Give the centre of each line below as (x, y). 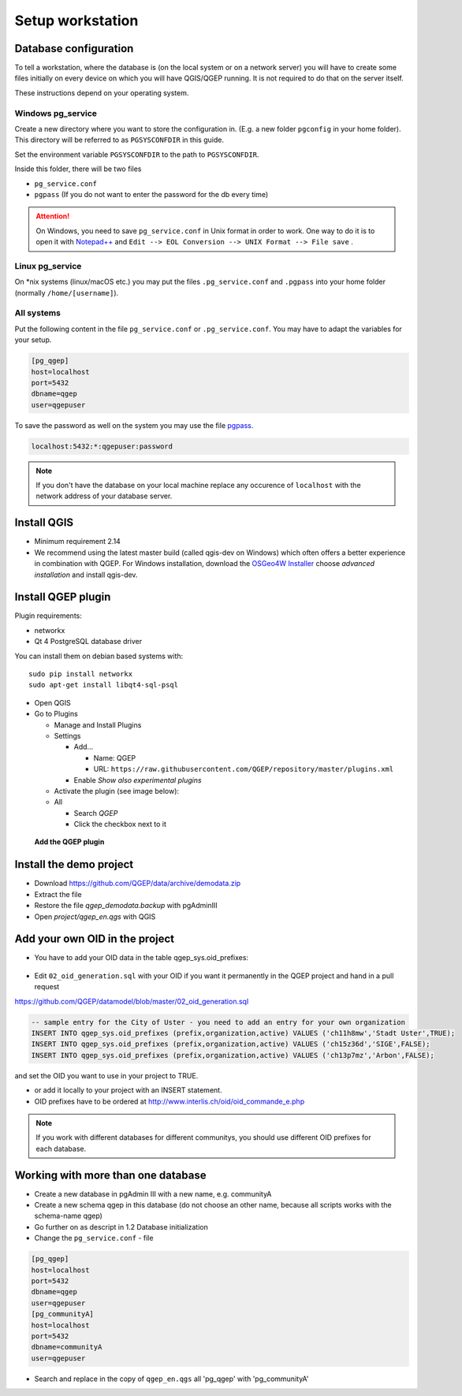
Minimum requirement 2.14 (78, 542)
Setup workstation (76, 20)
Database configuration (74, 48)
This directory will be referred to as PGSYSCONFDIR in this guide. (119, 140)
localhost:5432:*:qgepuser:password (102, 446)
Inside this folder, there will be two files (78, 169)
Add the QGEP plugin (69, 842)
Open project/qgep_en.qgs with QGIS (95, 916)
